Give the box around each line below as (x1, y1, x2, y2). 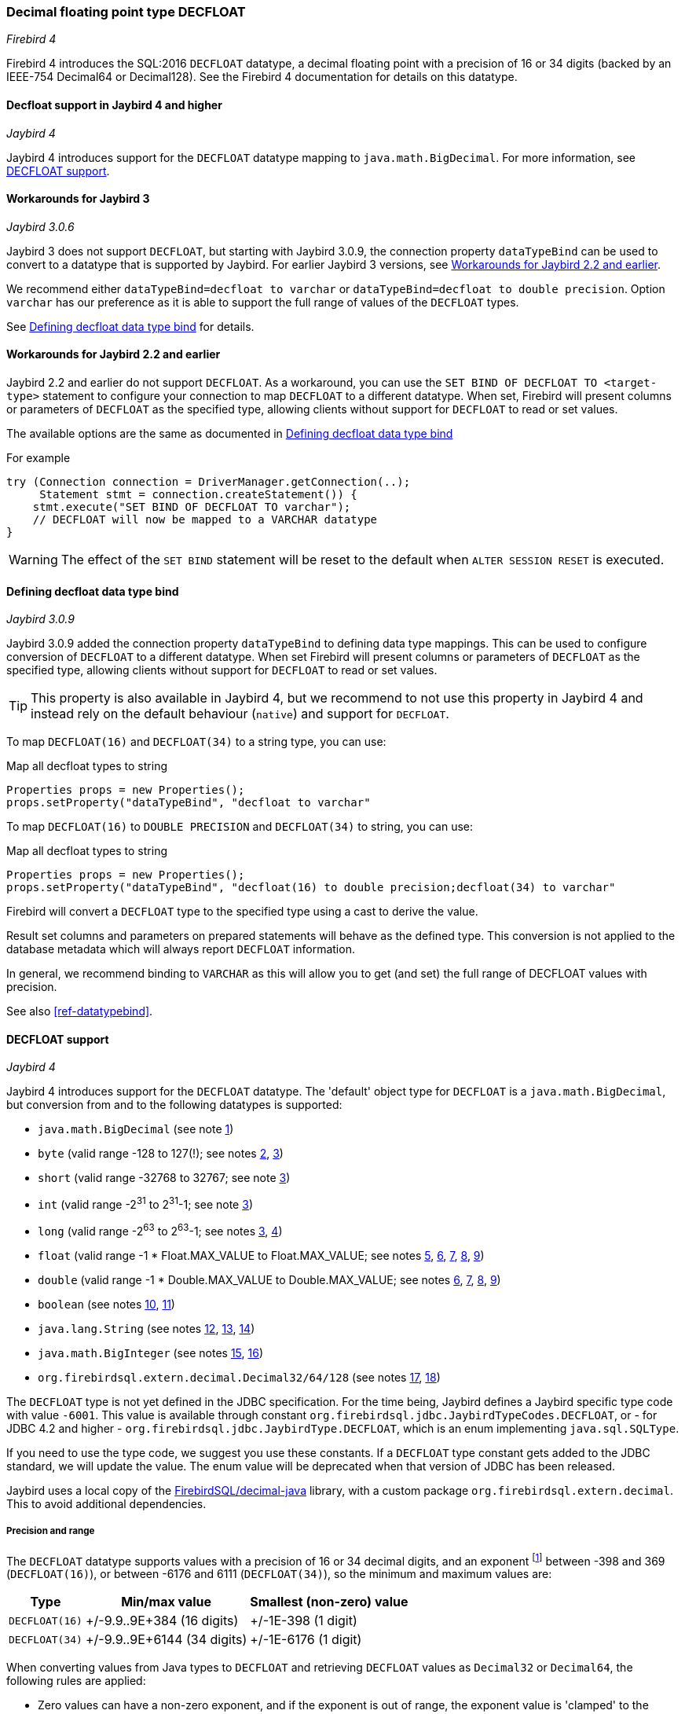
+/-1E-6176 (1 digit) (250, 1631, 362, 1648)
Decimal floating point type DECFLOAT (6, 4, 246, 20)
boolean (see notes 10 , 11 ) (38, 1297, 175, 1311)
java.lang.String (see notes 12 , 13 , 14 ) (38, 1321, 255, 1335)
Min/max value (121, 1594, 212, 1610)
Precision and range (6, 1525, 95, 1537)
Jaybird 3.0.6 (6, 219, 75, 233)
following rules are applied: (6, 1674, 146, 1688)
